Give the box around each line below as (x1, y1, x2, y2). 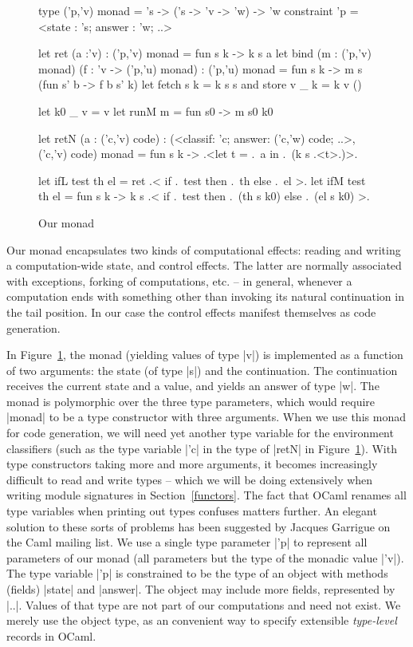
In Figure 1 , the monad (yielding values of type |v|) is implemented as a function (6, 346, 403, 363)
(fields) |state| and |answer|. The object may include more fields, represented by (6, 581, 395, 597)
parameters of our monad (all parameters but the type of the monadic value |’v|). (6, 549, 404, 566)
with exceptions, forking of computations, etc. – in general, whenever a (6, 272, 352, 289)
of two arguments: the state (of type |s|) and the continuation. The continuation (6, 361, 398, 378)
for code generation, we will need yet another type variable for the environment (6, 424, 394, 441)
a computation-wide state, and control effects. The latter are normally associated (6, 257, 402, 274)
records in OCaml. (6, 627, 96, 644)
